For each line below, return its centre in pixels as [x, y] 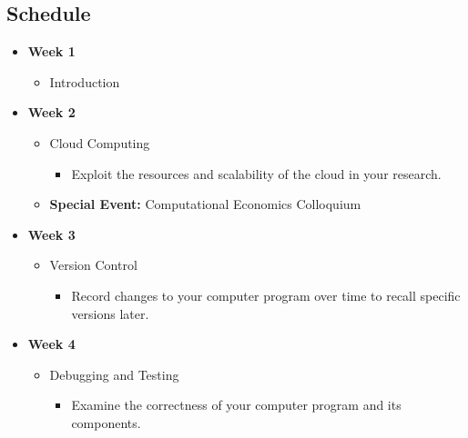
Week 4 [51, 344]
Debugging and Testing [114, 374]
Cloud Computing [100, 142]
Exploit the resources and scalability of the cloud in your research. [256, 173]
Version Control [93, 265]
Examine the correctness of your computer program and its [236, 405]
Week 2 [51, 112]
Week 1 [51, 51]
